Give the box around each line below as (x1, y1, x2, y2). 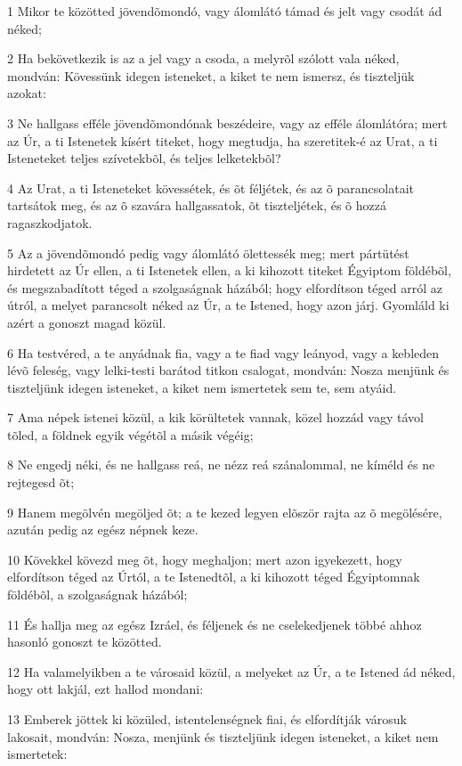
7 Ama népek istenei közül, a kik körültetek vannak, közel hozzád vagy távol (7, 408, 424, 427)
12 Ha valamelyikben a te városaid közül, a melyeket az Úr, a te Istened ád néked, (7, 662, 456, 680)
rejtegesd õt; (7, 473, 75, 492)
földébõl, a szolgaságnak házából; (7, 585, 188, 604)
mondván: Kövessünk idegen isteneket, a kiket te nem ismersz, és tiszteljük (7, 66, 415, 85)
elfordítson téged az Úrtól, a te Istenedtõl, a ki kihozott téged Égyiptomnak (7, 567, 420, 586)
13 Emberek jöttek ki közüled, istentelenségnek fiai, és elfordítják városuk (7, 710, 408, 728)
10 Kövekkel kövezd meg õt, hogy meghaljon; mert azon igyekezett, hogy (7, 550, 402, 568)
